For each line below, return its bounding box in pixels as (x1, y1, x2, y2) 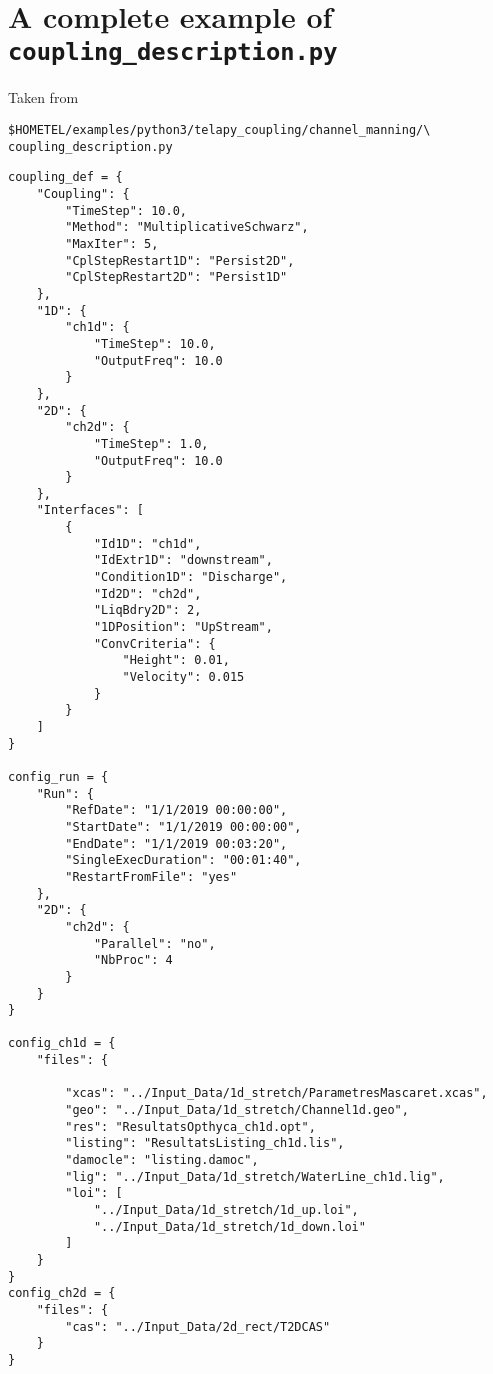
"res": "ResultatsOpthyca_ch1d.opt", (65, 1119, 316, 1134)
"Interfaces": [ (36, 503, 145, 518)
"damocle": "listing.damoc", (65, 1153, 259, 1168)
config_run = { (8, 769, 109, 784)
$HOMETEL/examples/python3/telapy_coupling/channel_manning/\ (8, 123, 431, 138)
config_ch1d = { (8, 1036, 116, 1051)
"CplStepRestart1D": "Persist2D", (65, 253, 295, 268)
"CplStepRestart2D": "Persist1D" (65, 270, 288, 285)
